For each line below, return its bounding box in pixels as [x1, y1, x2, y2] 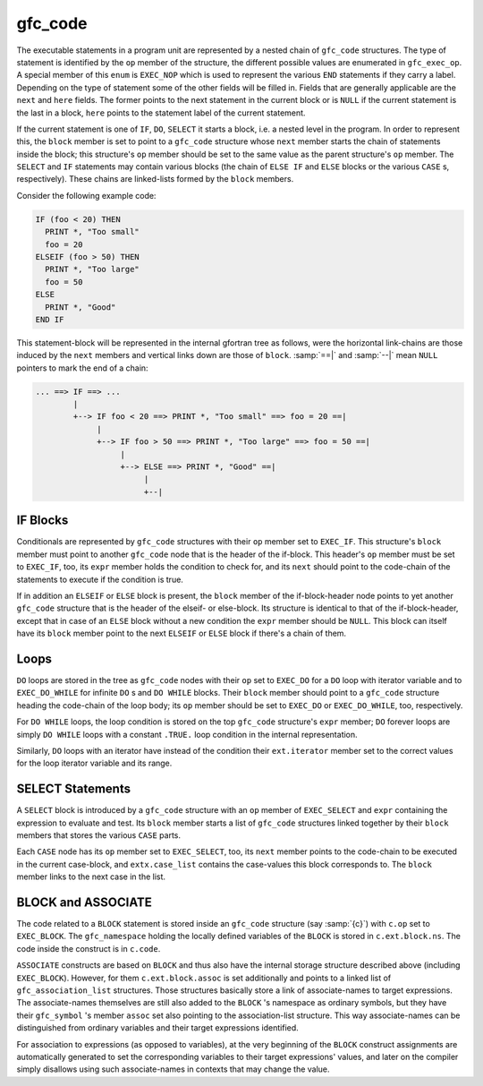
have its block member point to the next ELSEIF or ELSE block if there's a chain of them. [16, 628, 347, 639]
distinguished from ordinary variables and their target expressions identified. [16, 1022, 299, 1033]
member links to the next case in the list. [16, 871, 165, 882]
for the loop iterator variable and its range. [16, 757, 173, 769]
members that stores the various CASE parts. [16, 830, 182, 841]
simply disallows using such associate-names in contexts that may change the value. [16, 1064, 330, 1074]
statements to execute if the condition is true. [16, 574, 183, 585]
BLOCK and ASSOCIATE [16, 894, 152, 910]
